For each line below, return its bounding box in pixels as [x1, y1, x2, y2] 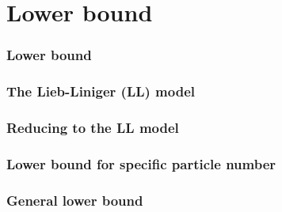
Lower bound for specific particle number [6, 153, 276, 173]
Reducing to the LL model [6, 117, 179, 137]
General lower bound [6, 190, 143, 210]
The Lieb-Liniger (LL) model [6, 81, 195, 101]
